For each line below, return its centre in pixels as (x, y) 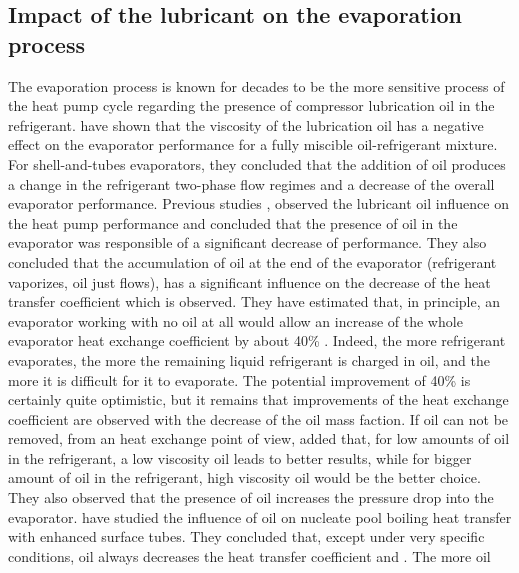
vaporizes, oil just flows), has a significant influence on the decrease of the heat (249, 281)
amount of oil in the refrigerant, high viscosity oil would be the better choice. (244, 477)
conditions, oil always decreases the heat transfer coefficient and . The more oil (249, 555)
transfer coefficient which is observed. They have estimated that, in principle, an (254, 301)
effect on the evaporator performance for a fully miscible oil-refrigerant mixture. (253, 144)
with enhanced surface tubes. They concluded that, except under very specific (246, 536)
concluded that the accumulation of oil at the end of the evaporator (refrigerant (252, 261)
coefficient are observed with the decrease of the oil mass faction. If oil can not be (258, 418)
